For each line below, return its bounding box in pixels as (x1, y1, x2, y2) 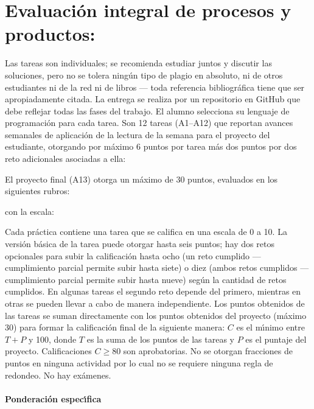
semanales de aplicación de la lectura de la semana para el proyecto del (5, 128, 270, 141)
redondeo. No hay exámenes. (5, 368, 111, 381)
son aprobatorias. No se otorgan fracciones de (123, 344, 293, 357)
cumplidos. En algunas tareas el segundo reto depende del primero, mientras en (5, 285, 301, 298)
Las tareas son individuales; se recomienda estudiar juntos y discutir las (5, 57, 272, 69)
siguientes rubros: (5, 184, 70, 197)
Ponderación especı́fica (5, 392, 102, 405)
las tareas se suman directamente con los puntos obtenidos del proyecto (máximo (5, 309, 307, 321)
